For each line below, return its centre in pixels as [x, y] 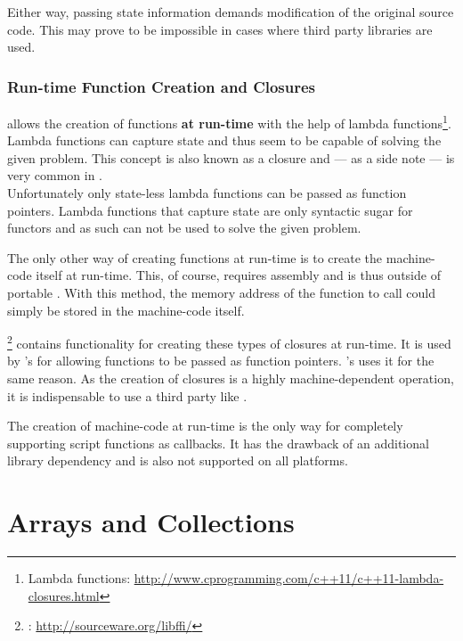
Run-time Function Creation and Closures [162, 86]
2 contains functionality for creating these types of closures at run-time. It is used [229, 342]
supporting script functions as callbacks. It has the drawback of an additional [218, 443]
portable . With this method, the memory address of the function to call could [222, 292]
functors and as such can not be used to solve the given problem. [184, 228]
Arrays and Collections [151, 522]
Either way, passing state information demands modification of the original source [231, 12]
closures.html [64, 595]
